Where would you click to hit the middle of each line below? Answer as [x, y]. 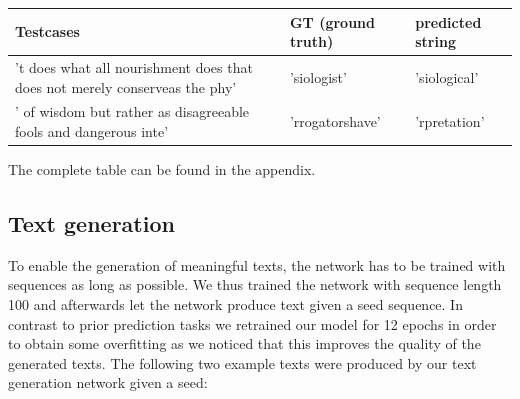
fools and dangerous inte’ [92, 130]
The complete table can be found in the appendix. [162, 169]
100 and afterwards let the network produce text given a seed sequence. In [235, 304]
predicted [448, 21]
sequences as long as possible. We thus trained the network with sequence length [255, 284]
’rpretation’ [450, 121]
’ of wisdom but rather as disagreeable [132, 111]
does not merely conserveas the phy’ [126, 86]
